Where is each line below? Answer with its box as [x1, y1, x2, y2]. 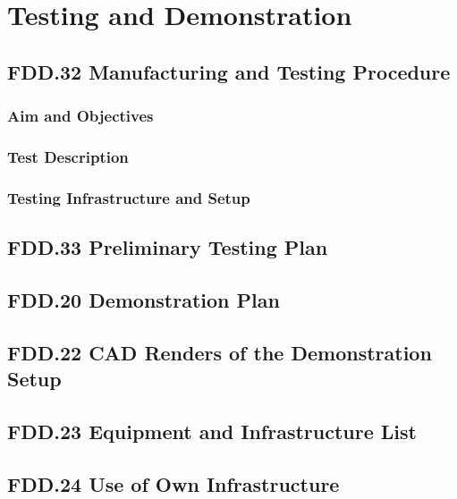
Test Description [7, 145, 129, 167]
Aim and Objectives [7, 105, 154, 127]
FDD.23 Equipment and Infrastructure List [7, 417, 417, 444]
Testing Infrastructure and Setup [7, 186, 250, 208]
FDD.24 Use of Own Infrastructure [7, 469, 340, 497]
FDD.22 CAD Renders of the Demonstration [7, 338, 432, 366]
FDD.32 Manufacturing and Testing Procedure [7, 57, 451, 85]
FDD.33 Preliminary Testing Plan [7, 233, 328, 261]
